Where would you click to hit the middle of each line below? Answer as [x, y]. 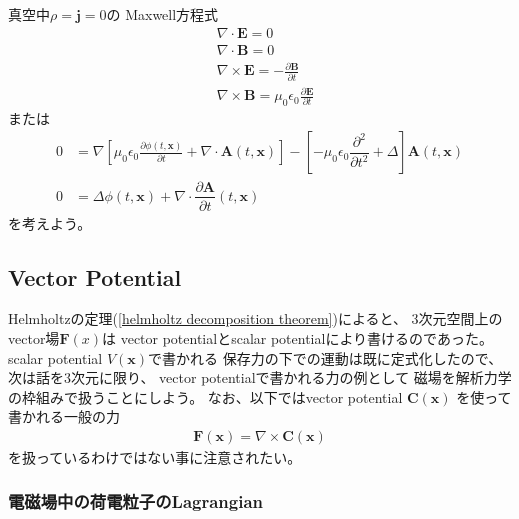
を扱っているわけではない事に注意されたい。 [155, 456]
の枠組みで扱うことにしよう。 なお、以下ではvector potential [205, 396]
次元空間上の [460, 318]
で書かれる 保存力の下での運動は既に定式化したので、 [325, 357]
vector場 [34, 337]
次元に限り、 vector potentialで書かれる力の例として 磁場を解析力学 [291, 377]
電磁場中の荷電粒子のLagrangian [136, 501]
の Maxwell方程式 [162, 14]
